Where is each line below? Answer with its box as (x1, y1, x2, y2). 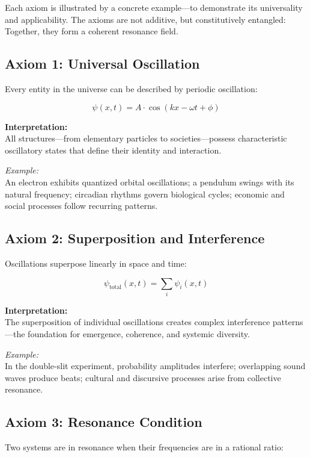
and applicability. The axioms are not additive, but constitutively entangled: (5, 13, 286, 25)
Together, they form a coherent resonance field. (5, 25, 178, 37)
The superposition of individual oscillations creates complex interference (5, 316, 270, 328)
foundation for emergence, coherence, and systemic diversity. (28, 328, 250, 340)
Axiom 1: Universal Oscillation (5, 54, 200, 73)
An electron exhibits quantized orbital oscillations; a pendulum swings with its (5, 175, 294, 188)
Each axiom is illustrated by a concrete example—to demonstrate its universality (5, 1, 303, 13)
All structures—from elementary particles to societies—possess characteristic (5, 132, 287, 145)
